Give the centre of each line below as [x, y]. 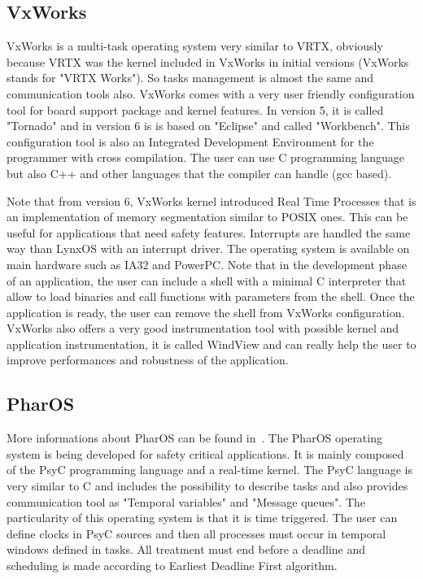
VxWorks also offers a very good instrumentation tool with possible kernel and [203, 328]
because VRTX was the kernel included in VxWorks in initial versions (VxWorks [208, 61]
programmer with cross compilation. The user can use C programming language [206, 157]
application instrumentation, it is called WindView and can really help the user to [211, 344]
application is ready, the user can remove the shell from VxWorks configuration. [206, 312]
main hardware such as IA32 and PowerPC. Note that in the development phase [207, 264]
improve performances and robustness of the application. [148, 360]
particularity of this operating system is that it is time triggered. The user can [202, 518]
